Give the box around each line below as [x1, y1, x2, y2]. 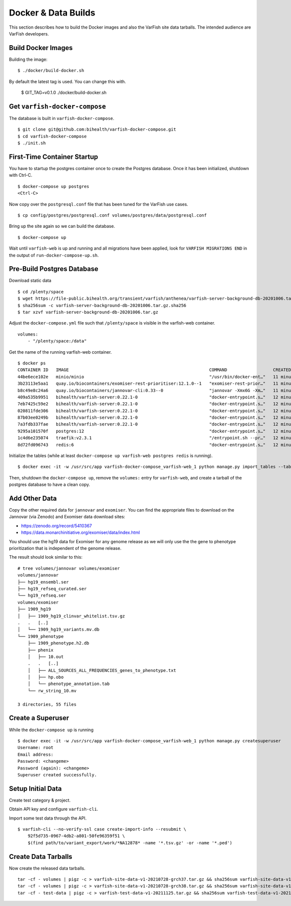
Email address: [17, 752, 54, 757]
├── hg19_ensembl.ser [17, 579, 69, 585]
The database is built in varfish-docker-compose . [9, 115, 114, 121]
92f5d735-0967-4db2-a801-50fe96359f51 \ [27, 833, 126, 839]
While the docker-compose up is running [9, 727, 94, 733]
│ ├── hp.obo [27, 674, 64, 680]
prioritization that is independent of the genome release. [9, 546, 122, 551]
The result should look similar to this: [9, 554, 82, 560]
